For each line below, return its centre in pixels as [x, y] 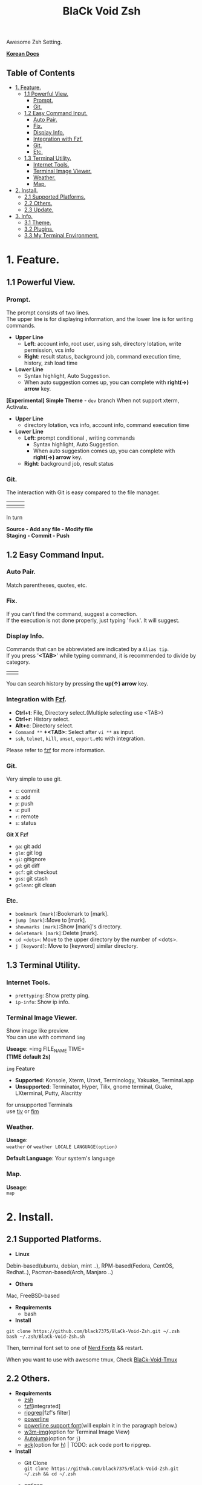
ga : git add [28, 847]
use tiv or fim [23, 1111]
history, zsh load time [51, 363]
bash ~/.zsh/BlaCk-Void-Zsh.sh [46, 1337]
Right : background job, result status [69, 463]
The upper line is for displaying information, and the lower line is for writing [100, 319]
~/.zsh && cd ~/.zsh [50, 1474]
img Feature [21, 1069]
